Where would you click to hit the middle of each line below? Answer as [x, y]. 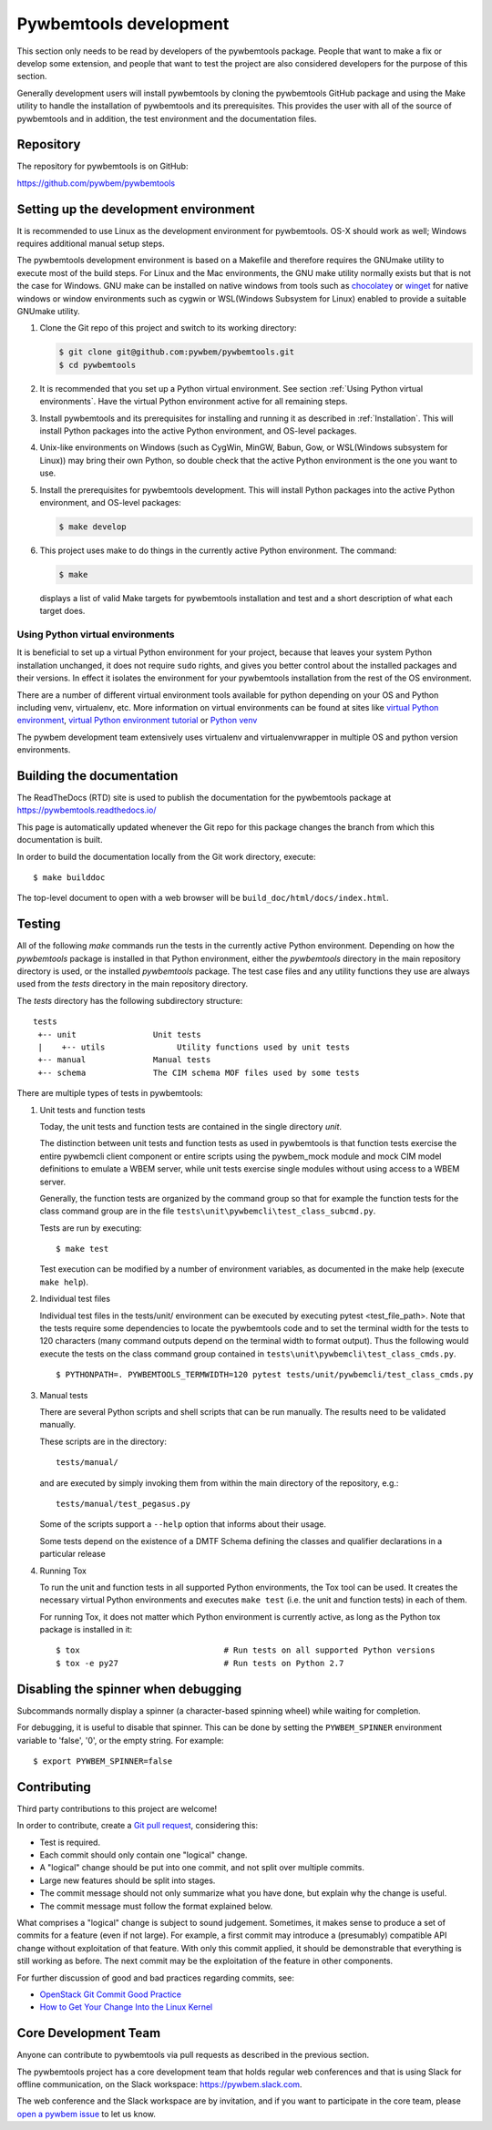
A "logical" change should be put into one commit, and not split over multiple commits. [202, 1868]
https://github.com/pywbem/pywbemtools [96, 183]
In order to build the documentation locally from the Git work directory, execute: [166, 856]
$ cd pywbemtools [97, 365]
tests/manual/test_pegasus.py [123, 1504]
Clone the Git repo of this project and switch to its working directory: [168, 328]
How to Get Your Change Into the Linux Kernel [126, 2007]
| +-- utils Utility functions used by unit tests [194, 1047]
